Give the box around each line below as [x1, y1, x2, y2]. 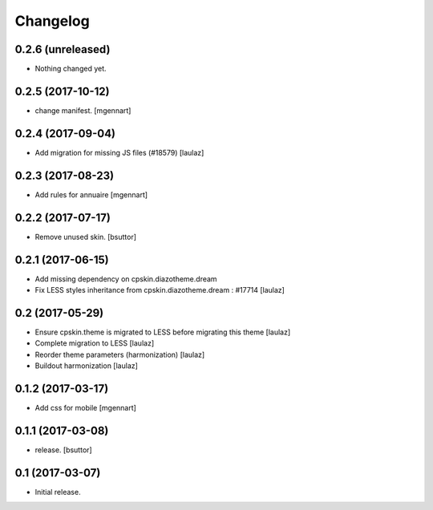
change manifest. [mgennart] [34, 105, 132, 115]
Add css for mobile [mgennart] [34, 403, 136, 412]
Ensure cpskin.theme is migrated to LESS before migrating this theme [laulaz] [34, 327, 291, 337]
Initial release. [34, 487, 81, 496]
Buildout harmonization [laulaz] [34, 361, 138, 370]
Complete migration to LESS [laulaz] [34, 338, 155, 348]
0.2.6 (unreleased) [14, 42, 111, 56]
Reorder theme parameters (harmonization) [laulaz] [34, 350, 205, 359]
